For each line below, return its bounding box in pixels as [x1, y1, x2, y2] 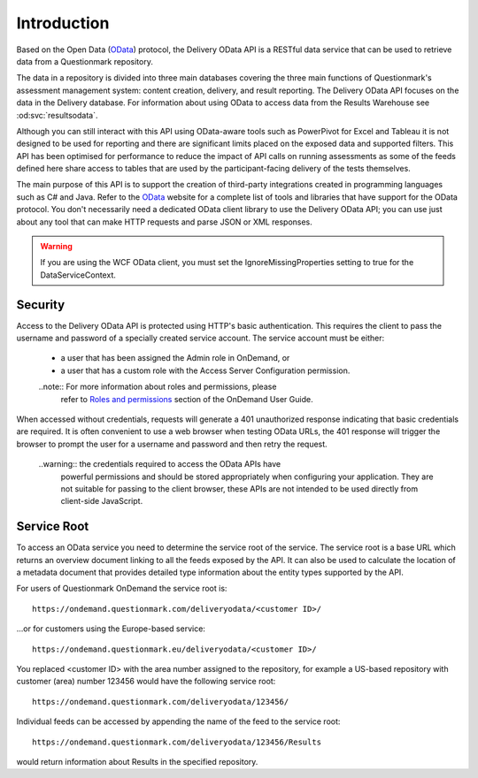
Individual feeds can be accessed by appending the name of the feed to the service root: [16, 716, 341, 727]
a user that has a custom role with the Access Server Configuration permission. [60, 365, 351, 376]
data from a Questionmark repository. [16, 56, 154, 66]
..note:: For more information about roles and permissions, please [38, 381, 277, 393]
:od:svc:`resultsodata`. [16, 110, 98, 120]
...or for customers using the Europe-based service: [16, 623, 205, 634]
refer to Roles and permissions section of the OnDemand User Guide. [60, 393, 313, 404]
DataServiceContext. [40, 270, 117, 280]
